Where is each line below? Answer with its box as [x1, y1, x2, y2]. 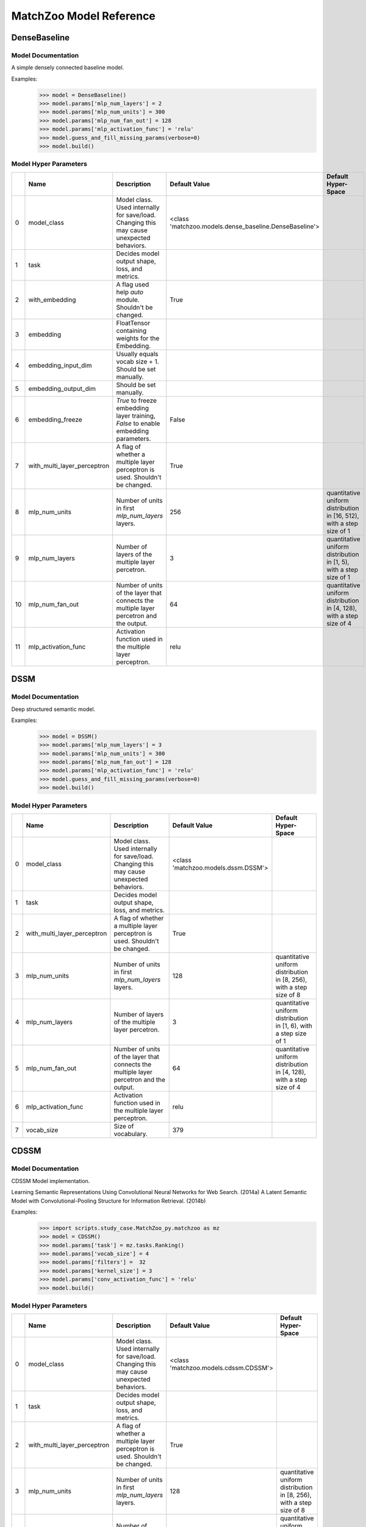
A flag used [116, 280, 149, 288]
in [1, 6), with [275, 1021, 312, 1030]
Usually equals [116, 349, 159, 358]
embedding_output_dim [28, 384, 96, 393]
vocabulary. [113, 1129, 148, 1138]
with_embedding [28, 295, 76, 304]
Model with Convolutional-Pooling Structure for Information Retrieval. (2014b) [11, 1197, 206, 1204]
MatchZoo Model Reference [11, 9, 156, 23]
